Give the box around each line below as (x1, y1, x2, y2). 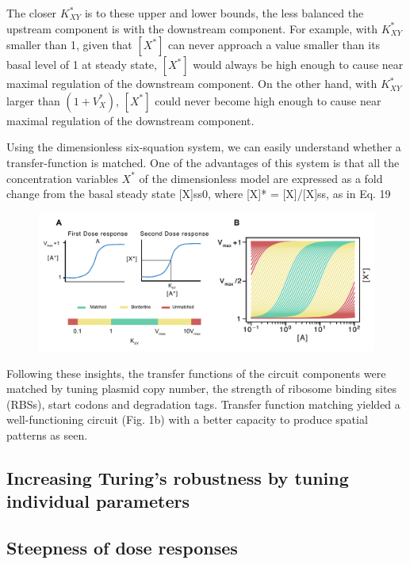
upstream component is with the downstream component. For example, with (6, 20, 377, 36)
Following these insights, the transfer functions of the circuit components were (6, 364, 386, 381)
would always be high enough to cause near (193, 56, 404, 73)
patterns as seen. (6, 427, 88, 444)
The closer (6, 5, 57, 21)
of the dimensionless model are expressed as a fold (139, 170, 383, 186)
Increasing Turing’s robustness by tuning (6, 466, 349, 490)
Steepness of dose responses (6, 535, 238, 560)
